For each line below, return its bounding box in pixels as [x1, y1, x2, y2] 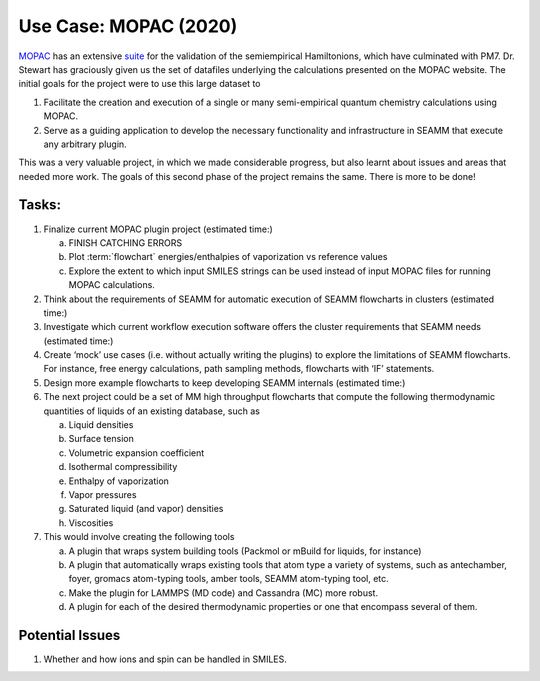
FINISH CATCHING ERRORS [68, 236, 183, 249]
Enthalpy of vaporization [68, 475, 170, 487]
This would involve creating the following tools [43, 531, 235, 543]
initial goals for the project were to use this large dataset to [18, 78, 261, 90]
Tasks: [18, 196, 62, 214]
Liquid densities [68, 419, 134, 431]
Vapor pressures [68, 489, 137, 500]
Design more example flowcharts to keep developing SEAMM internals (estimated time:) [43, 376, 406, 389]
